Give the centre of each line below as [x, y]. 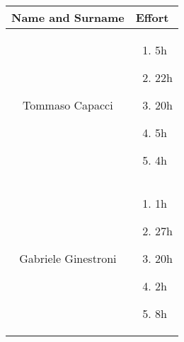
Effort [152, 17]
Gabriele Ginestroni [68, 258]
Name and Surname [68, 17]
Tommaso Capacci [68, 105]
